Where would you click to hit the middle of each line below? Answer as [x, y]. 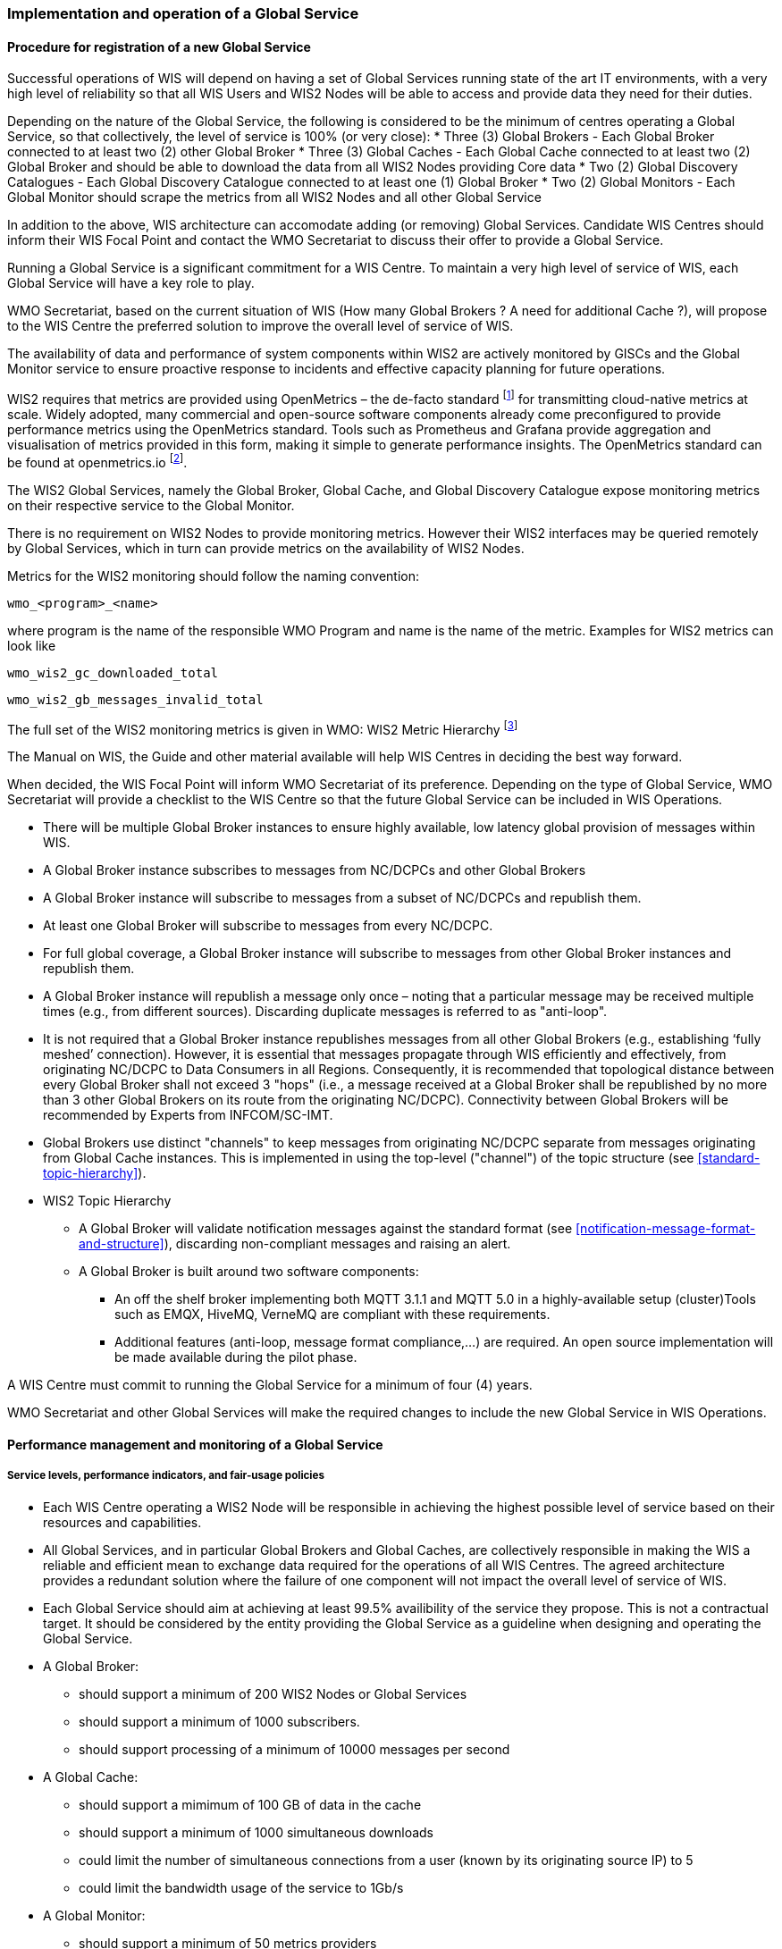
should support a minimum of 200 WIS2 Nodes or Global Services [273, 1693]
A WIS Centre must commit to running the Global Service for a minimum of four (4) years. [270, 1385]
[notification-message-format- [666, 1229]
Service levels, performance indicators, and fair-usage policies [166, 1476]
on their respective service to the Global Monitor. [151, 505]
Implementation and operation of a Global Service [183, 13]
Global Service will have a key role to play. [131, 283]
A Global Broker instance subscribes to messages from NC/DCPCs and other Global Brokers [315, 870]
